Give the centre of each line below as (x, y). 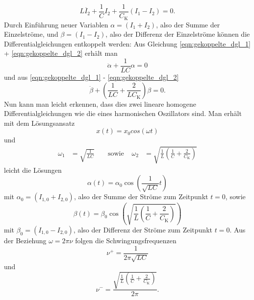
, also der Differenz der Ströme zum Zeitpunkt (143, 229)
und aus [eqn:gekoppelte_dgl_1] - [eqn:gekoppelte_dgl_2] (91, 77)
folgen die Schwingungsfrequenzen (126, 240)
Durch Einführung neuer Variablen (56, 24)
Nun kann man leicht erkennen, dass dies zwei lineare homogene (100, 104)
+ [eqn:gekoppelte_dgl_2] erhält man (61, 53)
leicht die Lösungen (33, 170)
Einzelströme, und (31, 34)
